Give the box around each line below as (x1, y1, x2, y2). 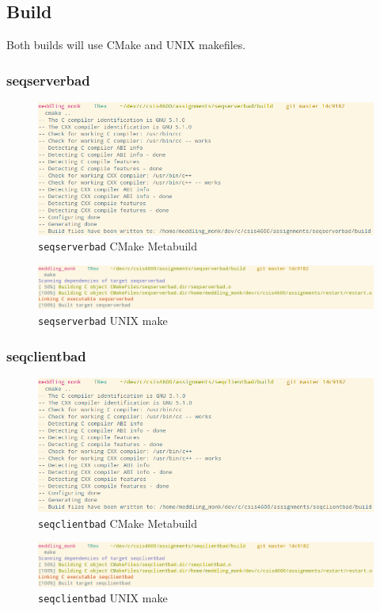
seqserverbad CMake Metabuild (38, 238, 198, 254)
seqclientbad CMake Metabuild (38, 514, 198, 531)
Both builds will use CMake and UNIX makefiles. (6, 36, 246, 53)
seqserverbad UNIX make (38, 311, 168, 328)
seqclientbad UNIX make (38, 590, 168, 606)
